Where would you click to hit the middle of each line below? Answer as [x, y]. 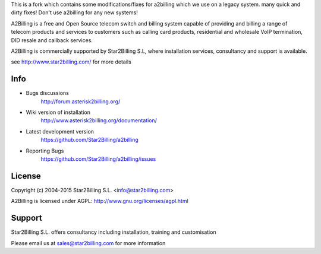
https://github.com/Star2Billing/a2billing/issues [98, 159]
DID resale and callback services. [52, 40]
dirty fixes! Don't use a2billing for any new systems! [74, 12]
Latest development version [60, 131]
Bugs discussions [48, 93]
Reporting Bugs [45, 151]
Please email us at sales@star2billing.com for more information [88, 243]
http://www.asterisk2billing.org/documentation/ [99, 120]
